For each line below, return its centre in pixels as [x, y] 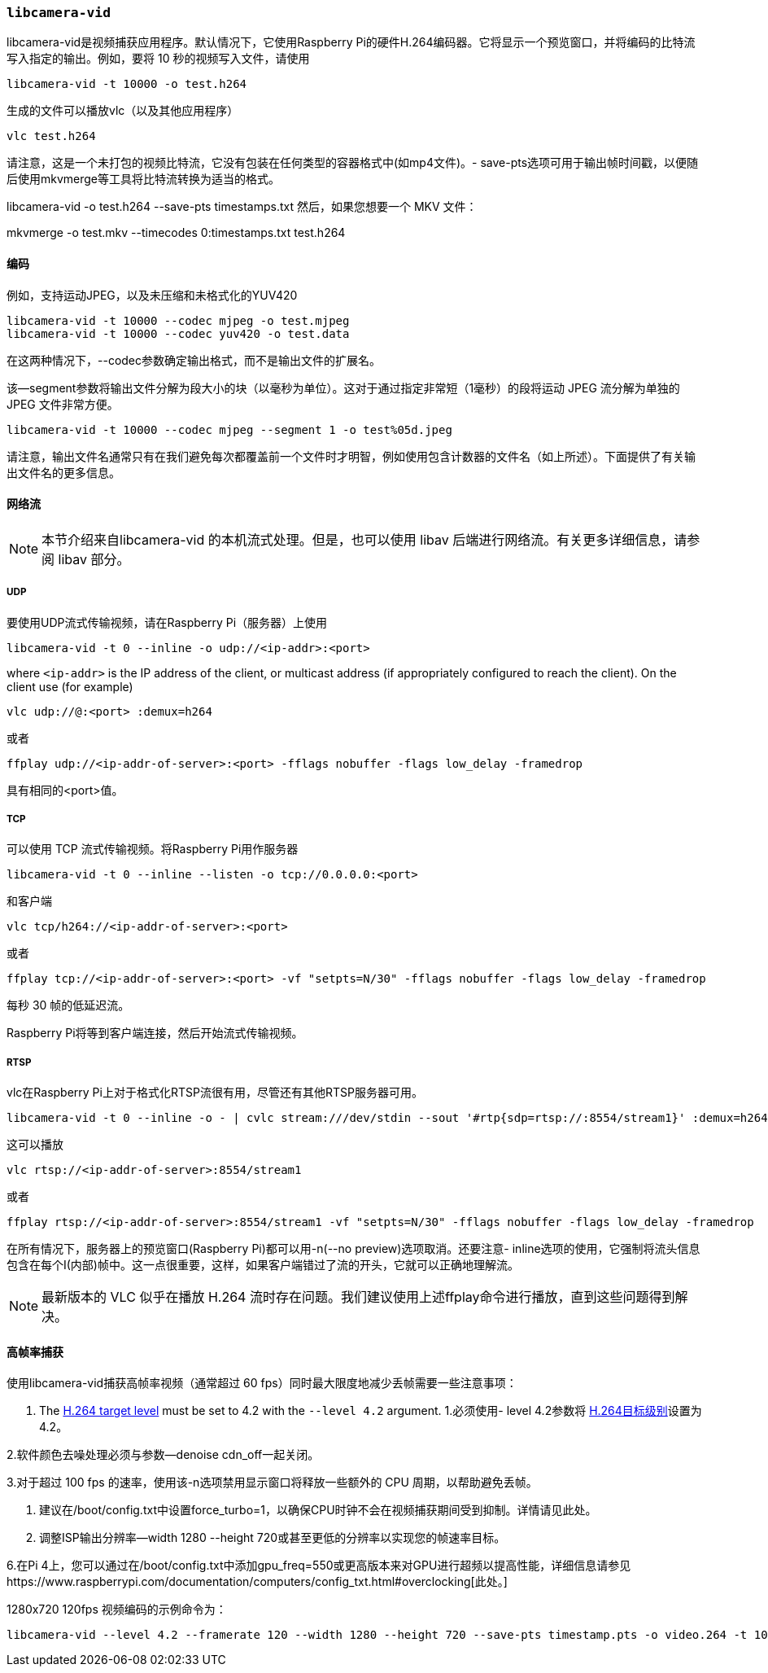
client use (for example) [70, 686]
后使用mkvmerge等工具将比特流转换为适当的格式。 [144, 179]
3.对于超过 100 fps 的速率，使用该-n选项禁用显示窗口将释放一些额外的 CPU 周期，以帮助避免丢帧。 [272, 1482]
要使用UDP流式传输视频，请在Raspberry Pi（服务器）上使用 [167, 622]
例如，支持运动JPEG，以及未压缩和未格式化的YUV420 [152, 295]
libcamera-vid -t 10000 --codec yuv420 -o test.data [178, 333]
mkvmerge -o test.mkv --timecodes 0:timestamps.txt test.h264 [176, 233]
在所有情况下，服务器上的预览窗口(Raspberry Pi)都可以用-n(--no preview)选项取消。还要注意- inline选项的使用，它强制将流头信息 [353, 1249]
